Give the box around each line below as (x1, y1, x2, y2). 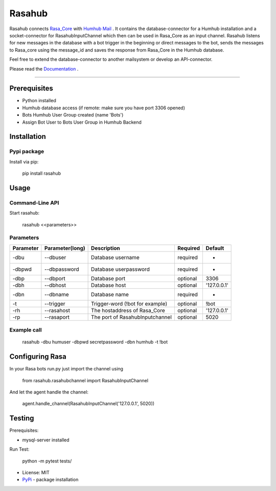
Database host (91, 282, 126, 289)
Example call (9, 326, 42, 334)
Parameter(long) (44, 244, 85, 251)
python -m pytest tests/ (22, 458, 72, 464)
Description (91, 244, 120, 251)
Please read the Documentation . (9, 65, 79, 72)
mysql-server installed (22, 437, 70, 443)
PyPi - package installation (22, 477, 79, 483)
